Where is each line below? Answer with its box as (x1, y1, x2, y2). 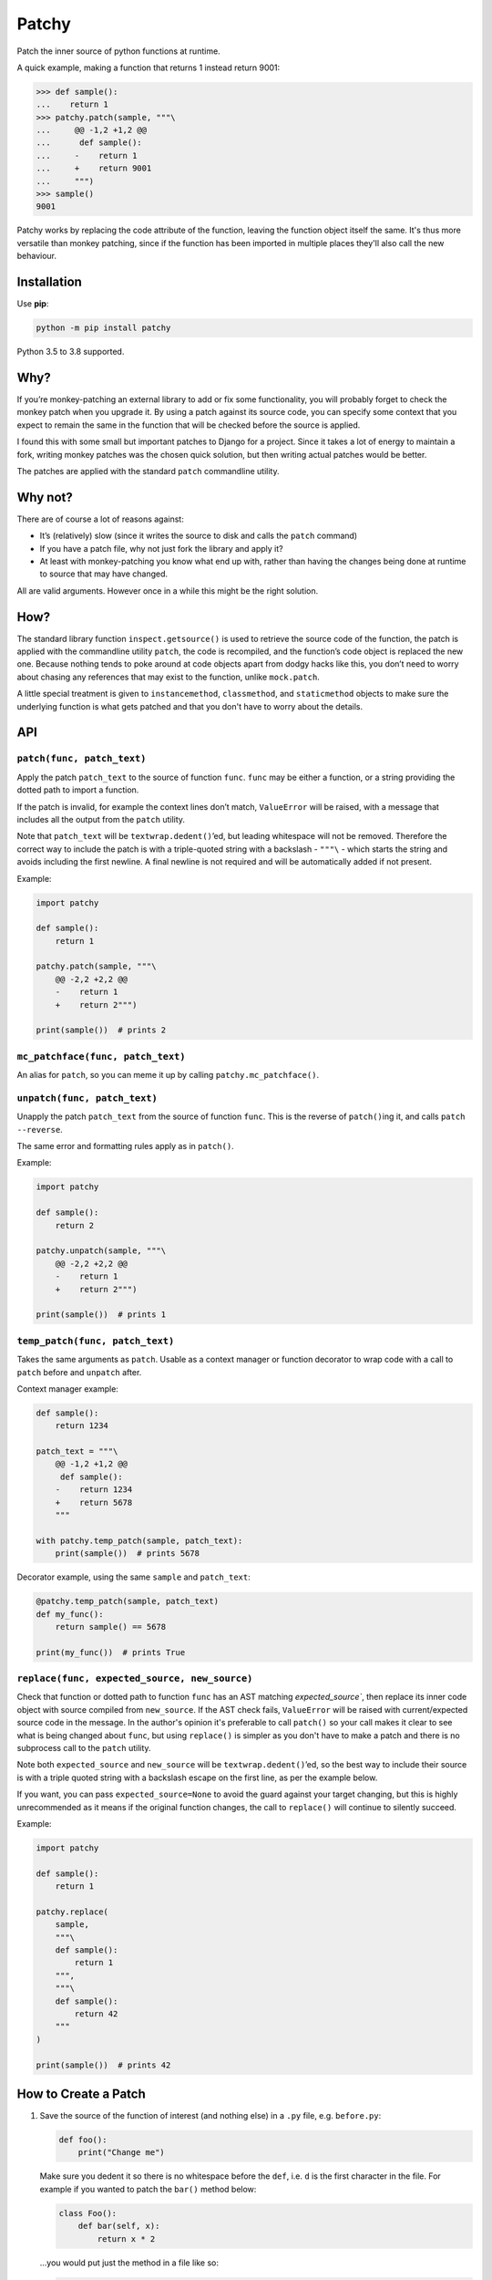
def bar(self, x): (77, 2221, 160, 2232)
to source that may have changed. (39, 568, 169, 579)
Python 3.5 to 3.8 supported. (16, 347, 125, 358)
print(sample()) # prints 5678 (55, 1549, 200, 1559)
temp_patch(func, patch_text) (16, 1334, 175, 1347)
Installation (16, 275, 82, 290)
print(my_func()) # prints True (36, 1647, 186, 1657)
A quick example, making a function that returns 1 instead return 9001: (16, 62, 281, 73)
